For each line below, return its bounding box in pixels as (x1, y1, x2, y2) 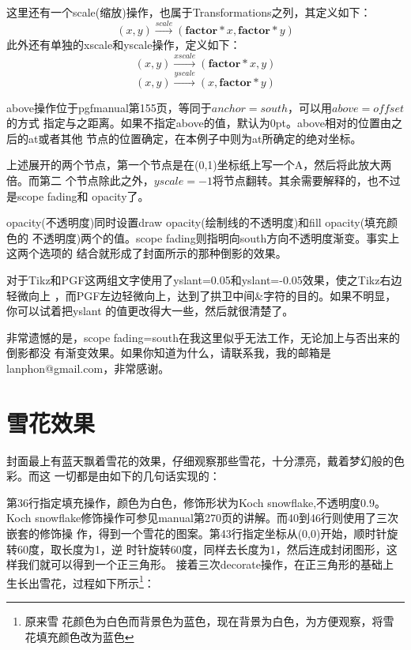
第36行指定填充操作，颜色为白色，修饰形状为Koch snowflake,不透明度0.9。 (6, 494, 386, 510)
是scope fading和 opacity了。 (6, 187, 149, 204)
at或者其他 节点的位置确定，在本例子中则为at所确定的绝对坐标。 (28, 130, 362, 146)
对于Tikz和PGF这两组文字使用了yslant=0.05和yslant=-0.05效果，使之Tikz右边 (6, 271, 402, 287)
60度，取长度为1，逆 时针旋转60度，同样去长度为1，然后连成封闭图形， (17, 540, 386, 557)
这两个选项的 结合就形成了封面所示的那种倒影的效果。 (6, 245, 287, 261)
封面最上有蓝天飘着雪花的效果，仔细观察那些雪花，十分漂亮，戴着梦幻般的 (6, 452, 394, 468)
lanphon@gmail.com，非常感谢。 (6, 359, 170, 376)
